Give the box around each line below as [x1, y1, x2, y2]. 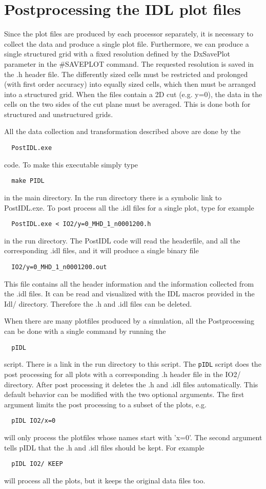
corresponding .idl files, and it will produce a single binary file [4, 245, 199, 256]
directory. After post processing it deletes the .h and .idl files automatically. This [4, 379, 258, 389]
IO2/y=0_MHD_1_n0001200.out [11, 264, 107, 271]
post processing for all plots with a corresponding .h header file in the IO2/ [4, 368, 241, 379]
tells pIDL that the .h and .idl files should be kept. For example [4, 442, 204, 453]
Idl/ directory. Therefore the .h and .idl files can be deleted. [4, 298, 192, 309]
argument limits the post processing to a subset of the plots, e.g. [4, 399, 207, 409]
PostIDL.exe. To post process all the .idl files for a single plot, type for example [4, 202, 254, 213]
